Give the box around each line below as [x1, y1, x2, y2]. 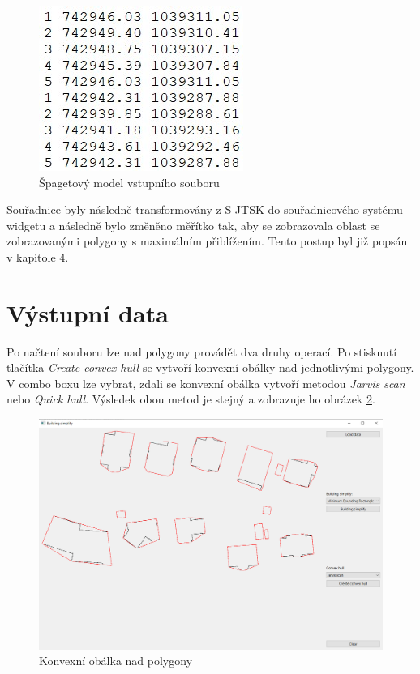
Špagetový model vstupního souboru [39, 173, 220, 190]
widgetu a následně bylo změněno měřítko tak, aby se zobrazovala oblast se [6, 216, 380, 233]
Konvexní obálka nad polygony [39, 652, 193, 669]
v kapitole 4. [6, 248, 69, 265]
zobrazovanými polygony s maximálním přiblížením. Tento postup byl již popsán [6, 232, 408, 250]
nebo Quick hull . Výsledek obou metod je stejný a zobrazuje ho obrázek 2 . [6, 390, 375, 407]
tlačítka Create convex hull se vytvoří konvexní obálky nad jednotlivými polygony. [6, 359, 414, 376]
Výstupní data [6, 296, 169, 329]
